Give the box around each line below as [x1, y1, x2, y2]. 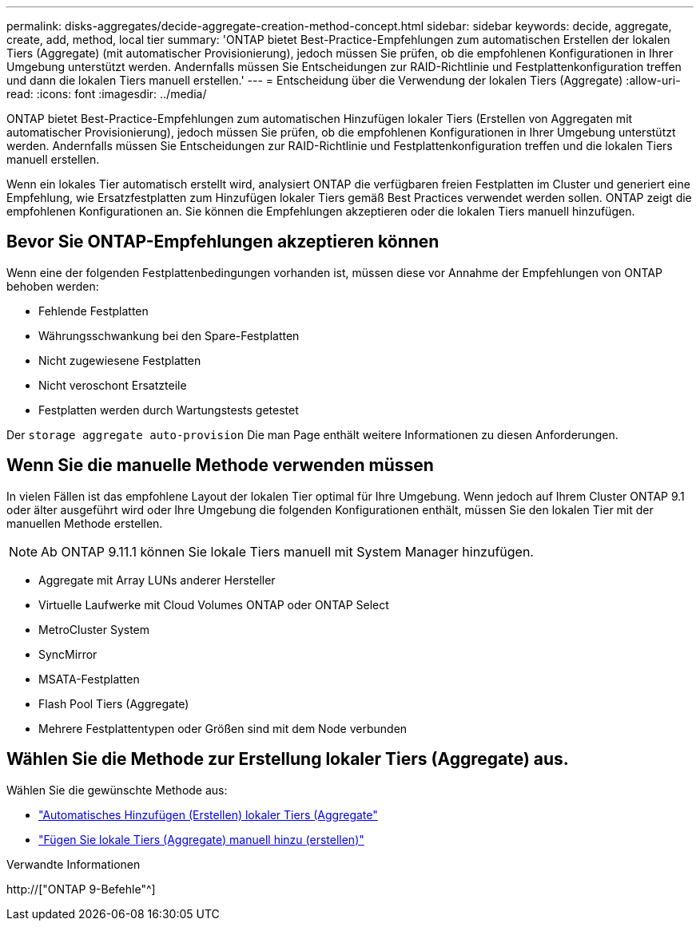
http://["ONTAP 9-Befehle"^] [6, 881, 156, 896]
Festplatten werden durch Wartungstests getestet [38, 402, 299, 417]
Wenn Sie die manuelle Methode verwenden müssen [6, 455, 434, 476]
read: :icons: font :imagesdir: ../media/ [6, 87, 207, 101]
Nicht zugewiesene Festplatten [38, 353, 201, 367]
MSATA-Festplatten [38, 671, 140, 686]
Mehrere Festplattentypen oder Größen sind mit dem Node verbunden [38, 721, 408, 735]
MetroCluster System [38, 622, 150, 636]
